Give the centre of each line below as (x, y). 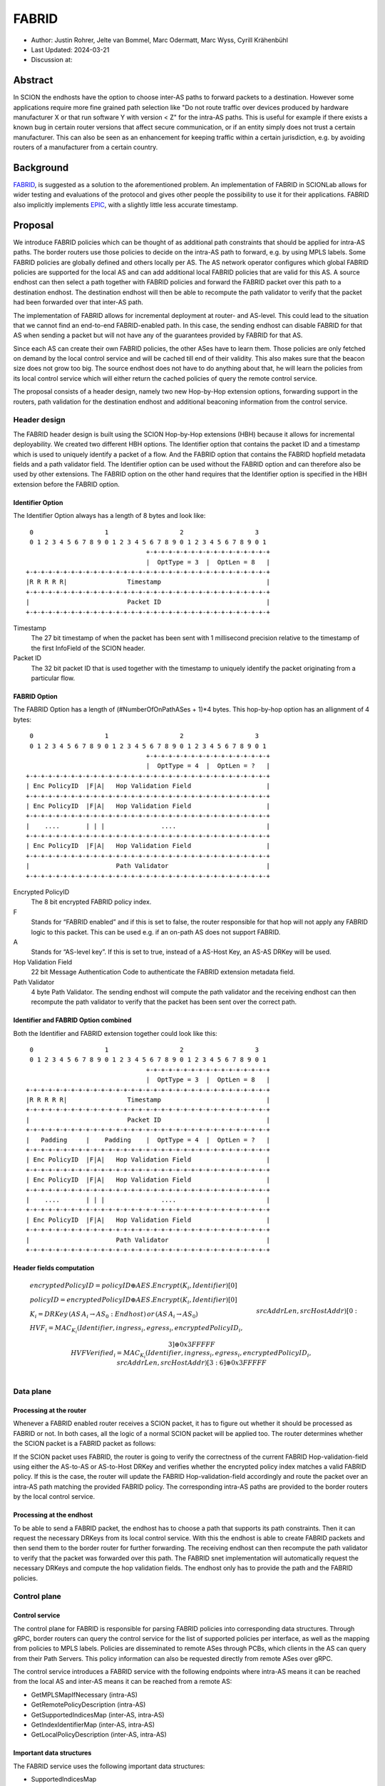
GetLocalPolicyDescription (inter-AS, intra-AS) (99, 1735)
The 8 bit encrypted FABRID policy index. (91, 902)
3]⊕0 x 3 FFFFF (191, 1344)
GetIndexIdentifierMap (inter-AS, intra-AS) (93, 1725)
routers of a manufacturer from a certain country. (86, 147)
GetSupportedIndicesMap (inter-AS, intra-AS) (98, 1715)
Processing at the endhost (53, 1515)
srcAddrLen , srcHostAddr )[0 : (307, 1311)
